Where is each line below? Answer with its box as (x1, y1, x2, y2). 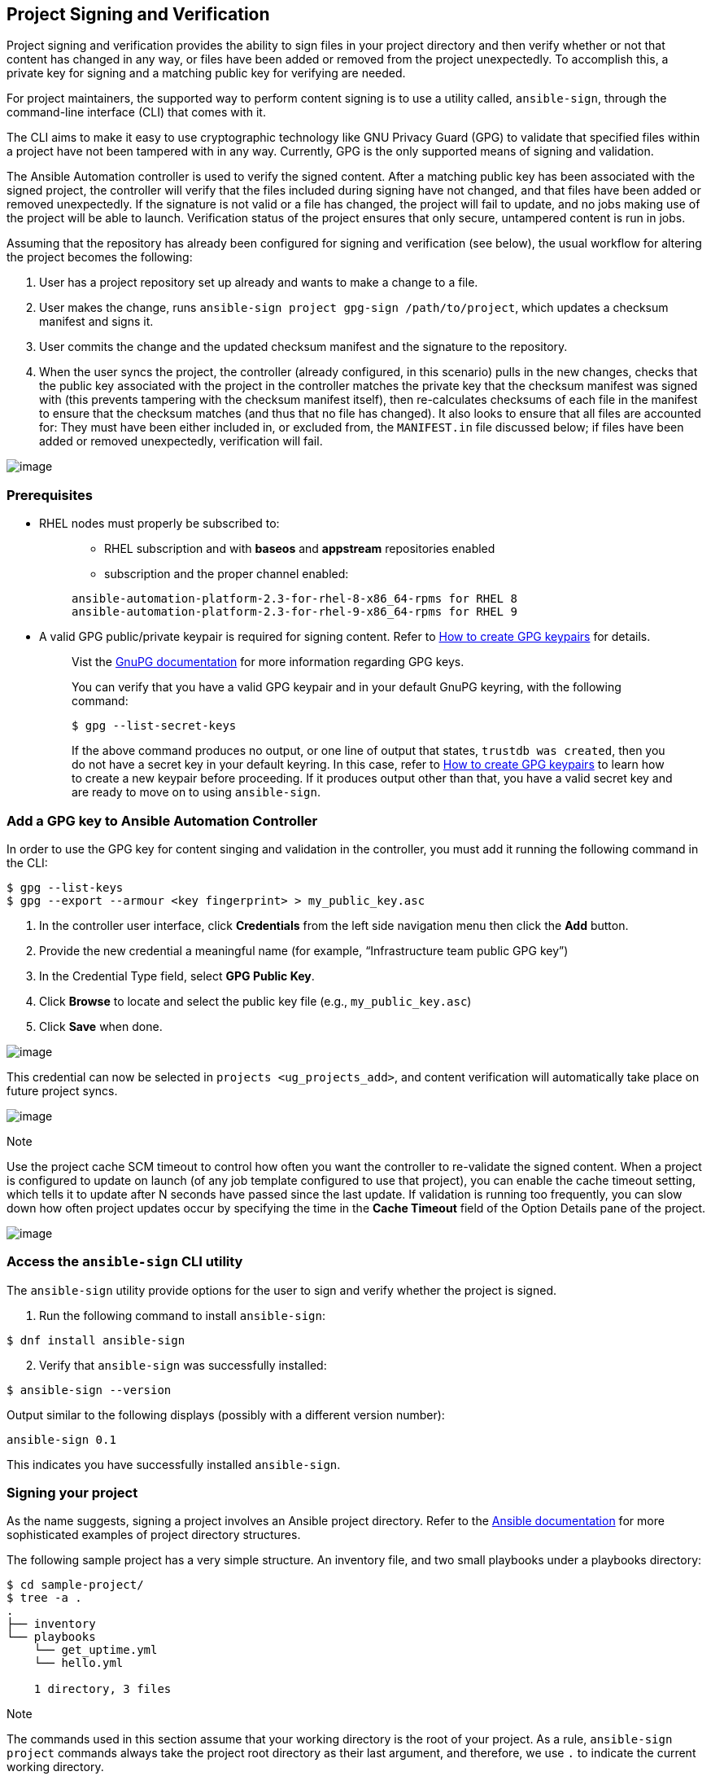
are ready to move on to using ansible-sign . (72, 785, 321, 800)
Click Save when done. (39, 1019, 163, 1033)
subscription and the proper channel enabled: (104, 567, 349, 581)
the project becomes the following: (7, 250, 193, 265)
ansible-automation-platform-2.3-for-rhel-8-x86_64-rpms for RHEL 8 (72, 592, 517, 606)
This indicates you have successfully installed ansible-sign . (7, 1457, 341, 1471)
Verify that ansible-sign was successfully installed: (39, 1357, 327, 1372)
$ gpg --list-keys (7, 880, 124, 894)
